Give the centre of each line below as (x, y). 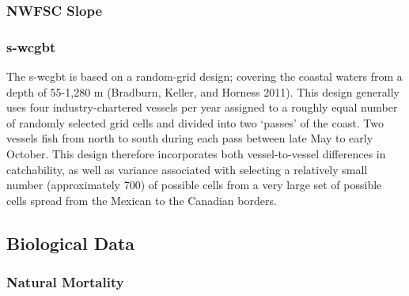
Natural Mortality (65, 282)
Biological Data (71, 243)
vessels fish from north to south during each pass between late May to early (190, 138)
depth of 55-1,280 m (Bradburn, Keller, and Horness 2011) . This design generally (203, 91)
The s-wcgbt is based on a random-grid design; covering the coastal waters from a (204, 76)
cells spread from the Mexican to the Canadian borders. (142, 200)
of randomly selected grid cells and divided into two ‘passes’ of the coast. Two (195, 122)
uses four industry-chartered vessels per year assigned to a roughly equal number (202, 107)
